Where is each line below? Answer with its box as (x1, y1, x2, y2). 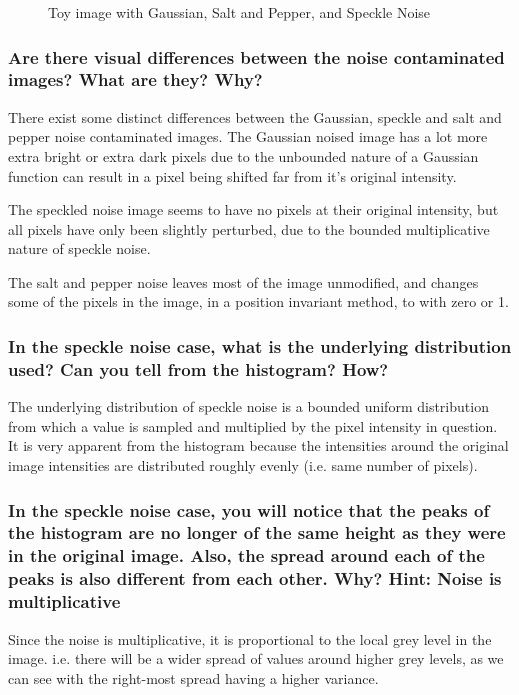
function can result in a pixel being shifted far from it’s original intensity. (8, 165, 457, 186)
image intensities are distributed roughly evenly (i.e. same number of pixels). (8, 455, 478, 475)
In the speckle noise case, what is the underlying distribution (8, 334, 512, 358)
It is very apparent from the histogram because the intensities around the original (8, 435, 509, 456)
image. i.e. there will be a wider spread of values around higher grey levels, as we (8, 648, 504, 669)
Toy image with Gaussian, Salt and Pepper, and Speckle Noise (48, 2, 431, 22)
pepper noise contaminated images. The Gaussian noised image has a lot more (8, 126, 488, 147)
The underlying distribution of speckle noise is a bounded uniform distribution (8, 396, 489, 417)
